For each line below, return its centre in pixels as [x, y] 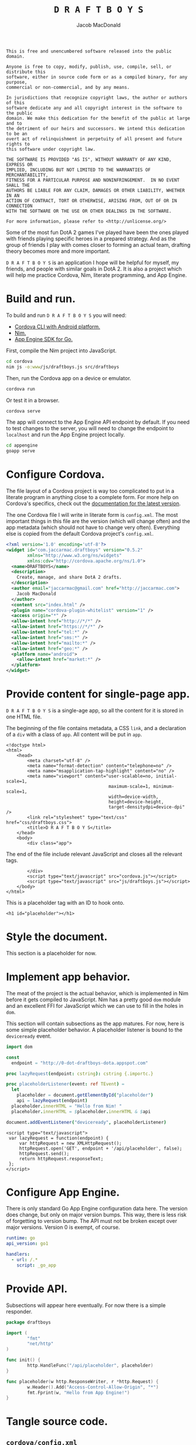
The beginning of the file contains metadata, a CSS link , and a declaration [96, 728]
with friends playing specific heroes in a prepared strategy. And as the [91, 238]
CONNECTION [19, 206]
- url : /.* [25, 1260]
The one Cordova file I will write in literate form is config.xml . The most [92, 515]
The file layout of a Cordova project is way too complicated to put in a [90, 491]
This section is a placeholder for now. [51, 953]
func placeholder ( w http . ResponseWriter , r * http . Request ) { [82, 1381]
